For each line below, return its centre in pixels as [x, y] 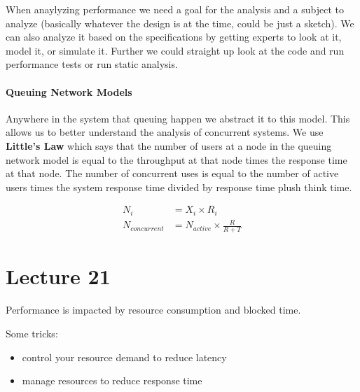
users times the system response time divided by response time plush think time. [179, 187]
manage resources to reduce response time [112, 380]
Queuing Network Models [69, 91]
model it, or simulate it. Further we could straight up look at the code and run [175, 50]
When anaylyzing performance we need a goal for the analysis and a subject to [175, 9]
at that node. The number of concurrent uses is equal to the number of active [172, 173]
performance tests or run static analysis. [92, 64]
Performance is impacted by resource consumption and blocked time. [153, 310]
